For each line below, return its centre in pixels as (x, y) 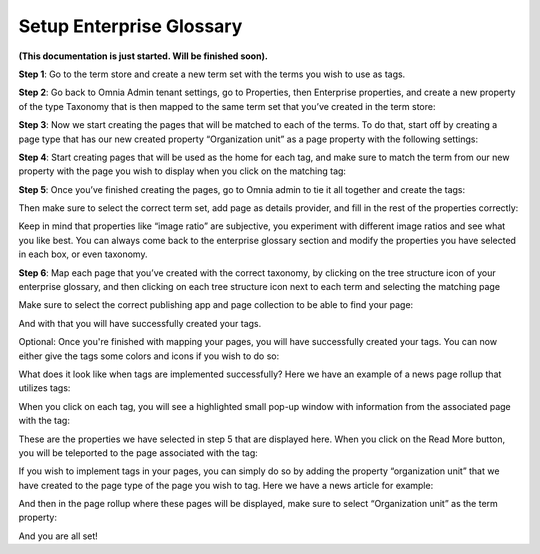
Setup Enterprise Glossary (130, 26)
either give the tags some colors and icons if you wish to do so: (149, 356)
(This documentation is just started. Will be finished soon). (143, 56)
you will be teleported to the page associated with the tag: (138, 452)
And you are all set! (58, 536)
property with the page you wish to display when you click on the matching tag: (182, 171)
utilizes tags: (44, 388)
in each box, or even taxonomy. (83, 254)
